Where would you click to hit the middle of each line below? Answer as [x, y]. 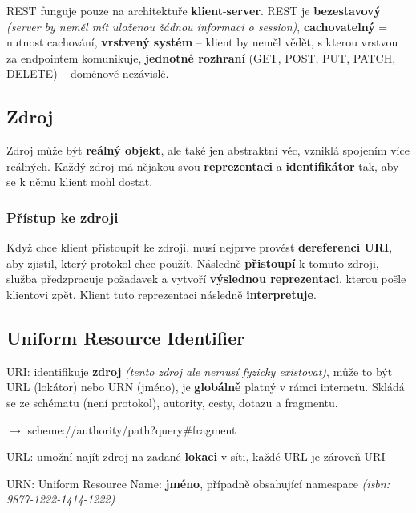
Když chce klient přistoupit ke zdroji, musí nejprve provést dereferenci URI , [200, 247]
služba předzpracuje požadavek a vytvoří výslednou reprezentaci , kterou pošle [206, 279]
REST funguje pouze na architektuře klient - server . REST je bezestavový [194, 10]
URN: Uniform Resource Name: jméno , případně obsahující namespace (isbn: [198, 483]
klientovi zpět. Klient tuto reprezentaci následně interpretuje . [162, 294]
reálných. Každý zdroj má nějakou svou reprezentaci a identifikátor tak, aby [203, 166]
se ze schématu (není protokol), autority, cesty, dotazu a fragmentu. [172, 402]
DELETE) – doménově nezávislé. [88, 73]
